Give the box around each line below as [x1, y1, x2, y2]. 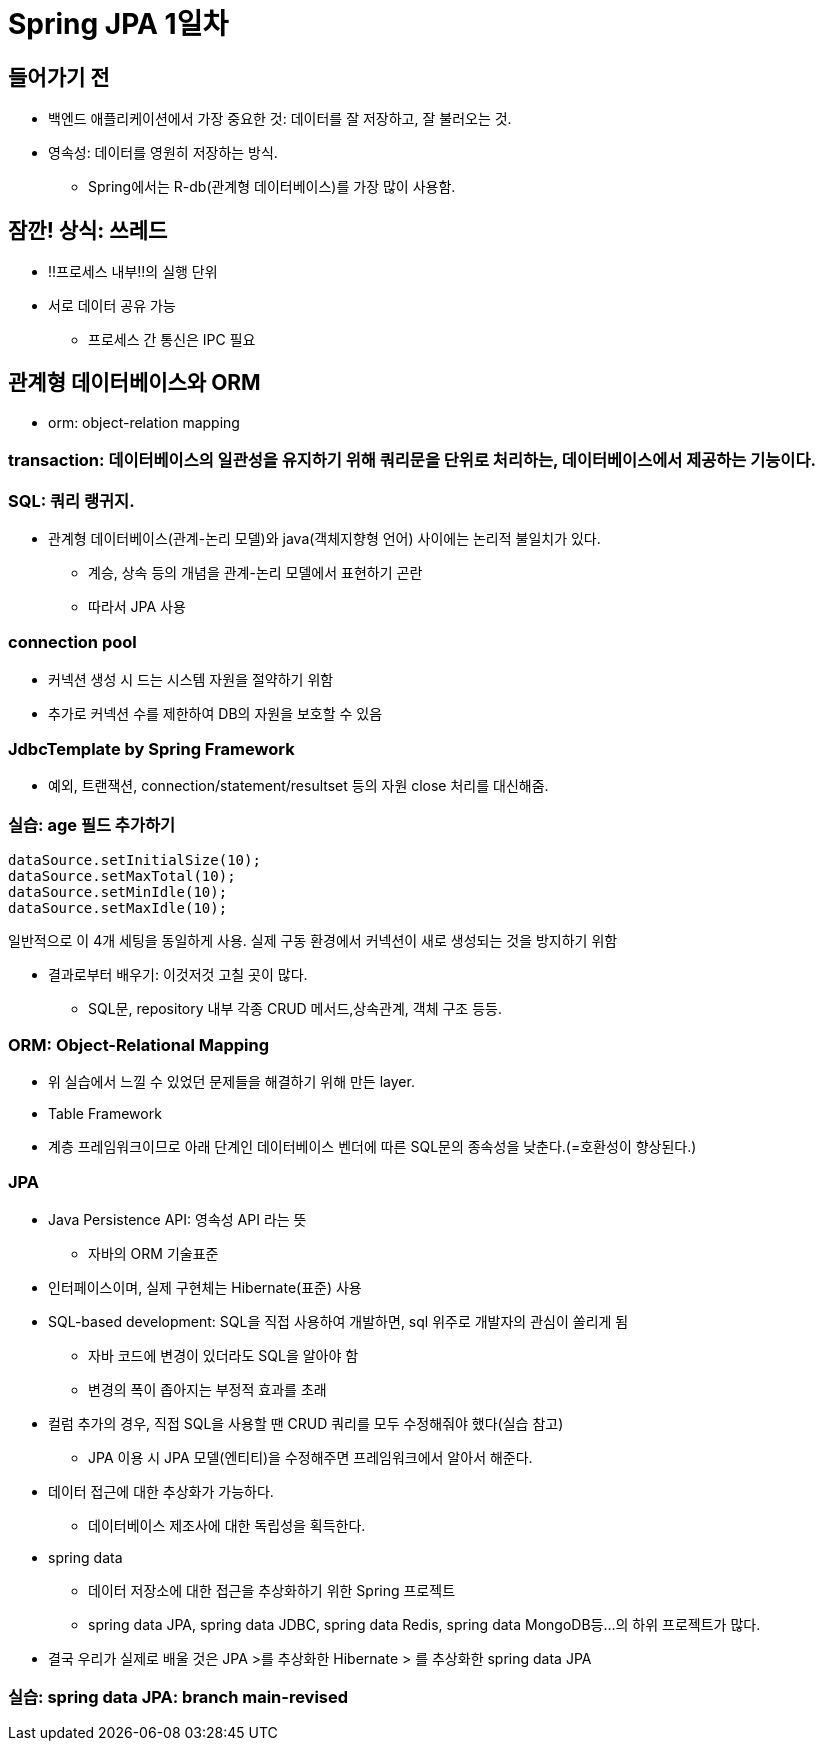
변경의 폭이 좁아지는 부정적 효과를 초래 [88, 1380, 327, 1398]
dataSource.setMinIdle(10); [8, 884, 228, 901]
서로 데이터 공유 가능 [48, 297, 176, 315]
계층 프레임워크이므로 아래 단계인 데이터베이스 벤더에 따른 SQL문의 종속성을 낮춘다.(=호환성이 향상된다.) [48, 1137, 697, 1155]
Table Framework [48, 1104, 162, 1122]
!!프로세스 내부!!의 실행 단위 [48, 263, 218, 281]
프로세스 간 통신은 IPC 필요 [88, 331, 256, 349]
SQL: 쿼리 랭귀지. [8, 490, 135, 511]
